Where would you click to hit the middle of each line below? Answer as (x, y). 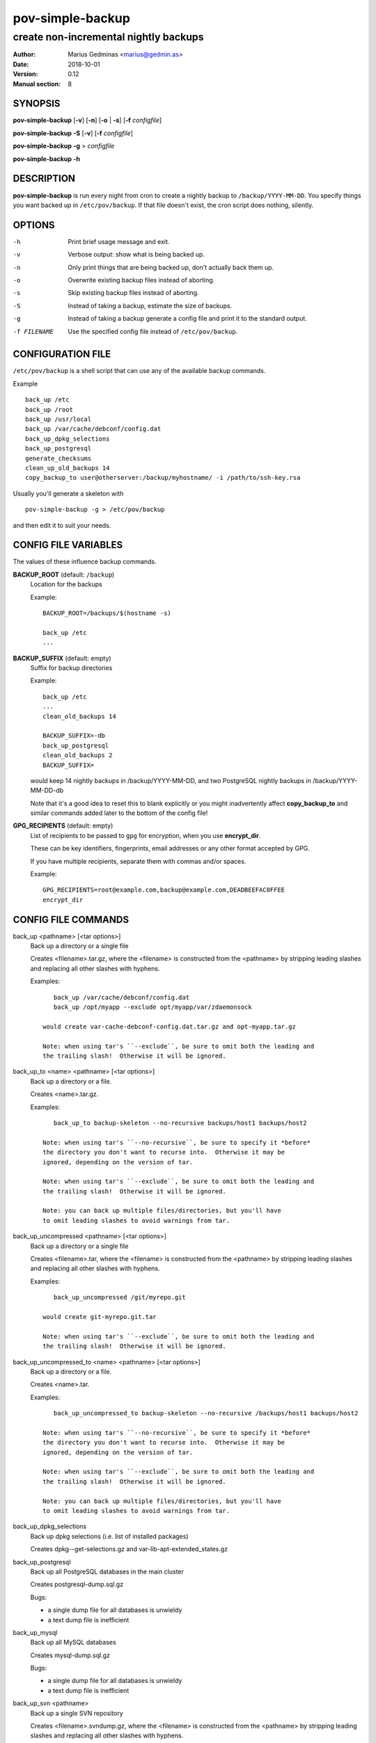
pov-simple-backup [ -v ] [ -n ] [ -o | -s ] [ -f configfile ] (87, 120)
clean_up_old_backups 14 (68, 468)
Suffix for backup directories (71, 668)
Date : (21, 64)
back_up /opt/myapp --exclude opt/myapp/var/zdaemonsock (152, 1007)
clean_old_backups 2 (78, 755)
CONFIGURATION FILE (62, 355)
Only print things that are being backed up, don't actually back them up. (171, 267)
